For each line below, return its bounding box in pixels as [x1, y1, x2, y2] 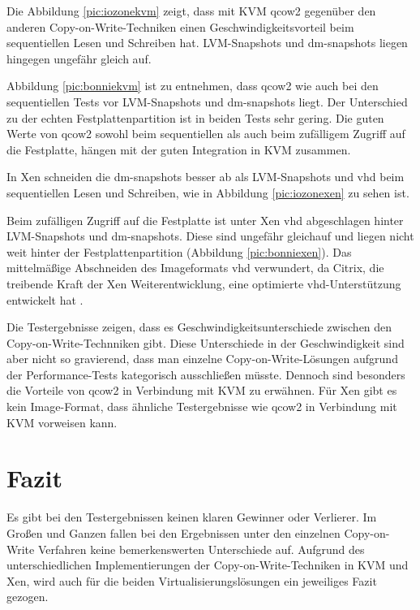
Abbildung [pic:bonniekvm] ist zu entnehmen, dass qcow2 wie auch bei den [6, 77, 379, 94]
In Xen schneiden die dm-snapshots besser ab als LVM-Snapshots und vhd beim [6, 168, 405, 185]
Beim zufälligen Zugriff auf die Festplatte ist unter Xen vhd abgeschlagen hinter [6, 211, 404, 228]
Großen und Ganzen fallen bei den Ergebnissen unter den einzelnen [6, 524, 341, 541]
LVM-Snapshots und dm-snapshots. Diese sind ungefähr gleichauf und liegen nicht [6, 227, 414, 244]
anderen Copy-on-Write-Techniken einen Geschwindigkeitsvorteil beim [6, 18, 354, 35]
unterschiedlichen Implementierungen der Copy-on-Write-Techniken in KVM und [6, 556, 409, 573]
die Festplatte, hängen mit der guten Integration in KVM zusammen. [6, 141, 351, 158]
